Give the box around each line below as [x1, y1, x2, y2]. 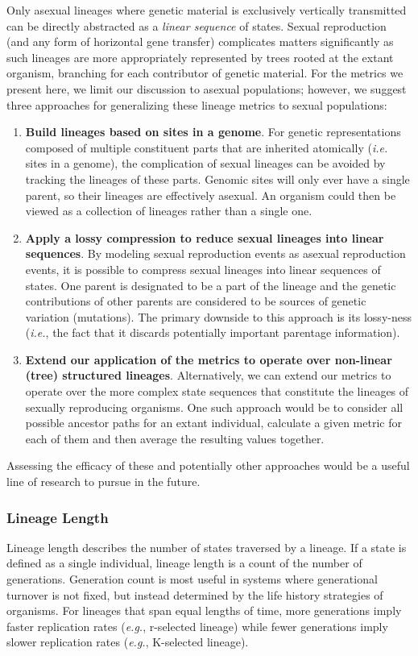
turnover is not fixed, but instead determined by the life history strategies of [6, 586, 383, 603]
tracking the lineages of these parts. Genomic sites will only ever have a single [25, 170, 410, 187]
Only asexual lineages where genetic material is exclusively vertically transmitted [6, 2, 407, 18]
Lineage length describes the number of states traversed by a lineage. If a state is [6, 538, 407, 555]
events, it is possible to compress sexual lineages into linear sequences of [25, 260, 381, 277]
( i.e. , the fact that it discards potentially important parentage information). [25, 324, 400, 341]
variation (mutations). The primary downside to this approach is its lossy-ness [25, 308, 412, 325]
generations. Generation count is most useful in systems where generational [6, 571, 378, 587]
